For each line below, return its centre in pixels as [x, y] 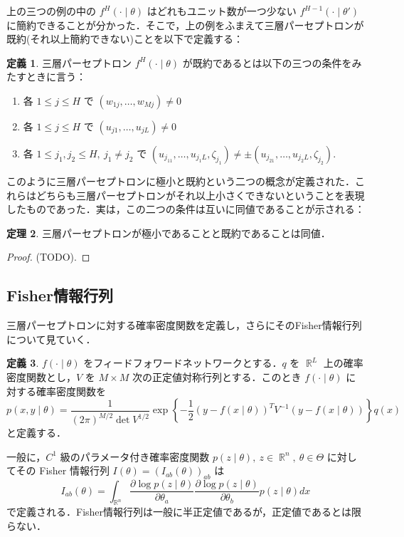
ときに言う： [56, 77]
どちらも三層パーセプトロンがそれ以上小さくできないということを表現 [200, 195]
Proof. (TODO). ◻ [48, 257]
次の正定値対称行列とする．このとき [217, 376]
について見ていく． [51, 339]
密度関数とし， [41, 376]
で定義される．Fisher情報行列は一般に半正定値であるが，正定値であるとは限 [184, 512]
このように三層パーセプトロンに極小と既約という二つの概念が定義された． [181, 181]
